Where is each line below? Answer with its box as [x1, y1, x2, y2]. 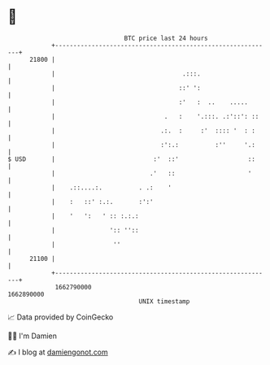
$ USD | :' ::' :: [7, 154, 255, 163]
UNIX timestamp [138, 297, 190, 306]
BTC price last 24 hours [124, 34, 208, 42]
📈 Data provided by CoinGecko [7, 312, 114, 322]
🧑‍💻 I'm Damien [7, 331, 58, 341]
